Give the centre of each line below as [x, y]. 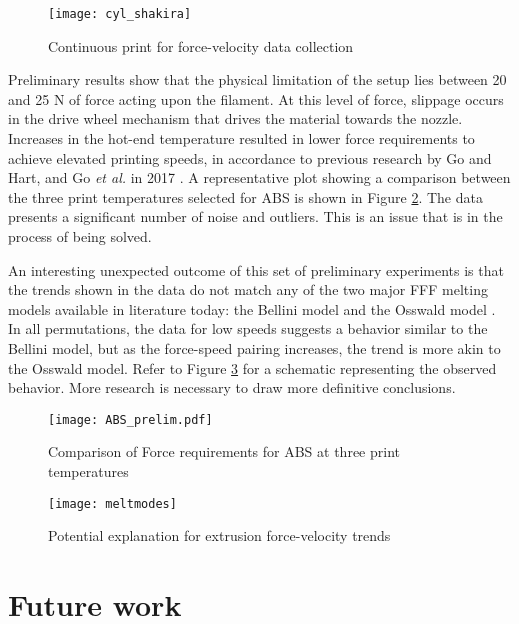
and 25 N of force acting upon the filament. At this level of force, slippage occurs [256, 98]
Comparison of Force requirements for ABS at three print [224, 451]
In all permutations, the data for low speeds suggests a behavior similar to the [248, 328]
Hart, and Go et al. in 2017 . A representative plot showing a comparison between [259, 177]
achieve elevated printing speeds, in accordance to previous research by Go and [250, 157]
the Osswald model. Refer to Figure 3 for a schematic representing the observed [252, 367]
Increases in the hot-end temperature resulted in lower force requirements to [241, 138]
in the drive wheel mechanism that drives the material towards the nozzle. [235, 118]
